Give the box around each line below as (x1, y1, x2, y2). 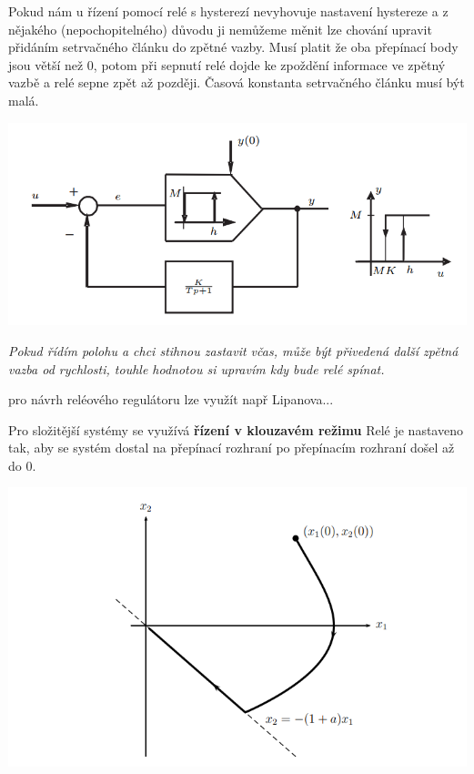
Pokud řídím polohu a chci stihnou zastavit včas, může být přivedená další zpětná (8, 341, 459, 360)
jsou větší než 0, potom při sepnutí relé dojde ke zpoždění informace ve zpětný (8, 55, 446, 74)
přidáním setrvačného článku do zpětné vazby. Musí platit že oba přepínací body (8, 37, 459, 56)
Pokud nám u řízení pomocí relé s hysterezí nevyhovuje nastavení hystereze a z (8, 2, 449, 20)
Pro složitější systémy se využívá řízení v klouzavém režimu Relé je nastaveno (8, 420, 463, 439)
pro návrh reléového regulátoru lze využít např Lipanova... (8, 390, 334, 409)
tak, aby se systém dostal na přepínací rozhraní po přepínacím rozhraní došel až (8, 438, 455, 457)
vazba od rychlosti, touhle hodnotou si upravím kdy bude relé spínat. (8, 359, 385, 378)
